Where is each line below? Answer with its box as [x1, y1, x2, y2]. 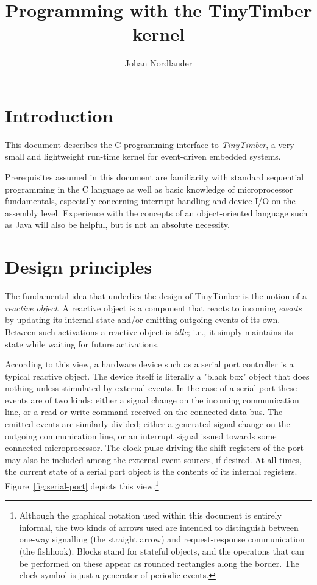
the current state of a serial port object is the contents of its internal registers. [5, 465, 297, 478]
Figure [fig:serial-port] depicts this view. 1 [5, 478, 159, 492]
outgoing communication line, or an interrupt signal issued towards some [5, 429, 277, 442]
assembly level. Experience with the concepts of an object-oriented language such [5, 206, 308, 219]
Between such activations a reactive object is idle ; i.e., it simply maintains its [5, 325, 293, 338]
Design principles [5, 254, 152, 279]
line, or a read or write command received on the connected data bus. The [5, 405, 283, 418]
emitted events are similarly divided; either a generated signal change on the [5, 417, 290, 430]
